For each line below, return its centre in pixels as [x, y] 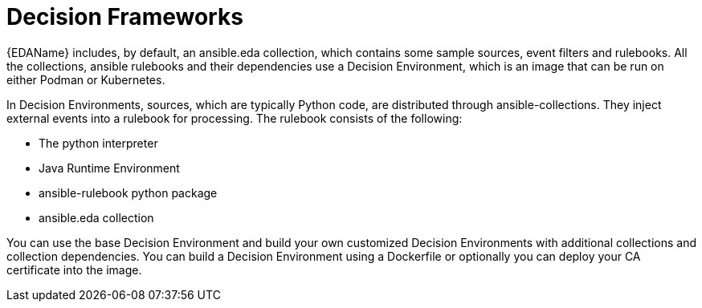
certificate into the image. [74, 269]
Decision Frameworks [125, 17]
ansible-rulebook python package [128, 192]
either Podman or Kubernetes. [86, 79]
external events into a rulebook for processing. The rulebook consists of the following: [235, 118]
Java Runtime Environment [109, 168]
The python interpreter [98, 143]
